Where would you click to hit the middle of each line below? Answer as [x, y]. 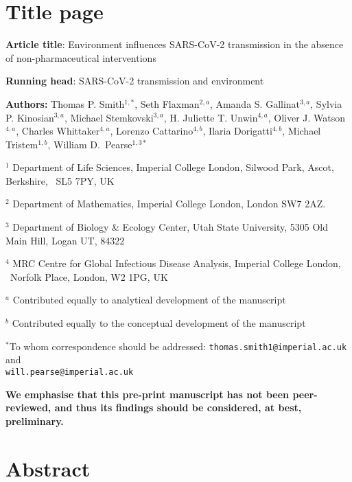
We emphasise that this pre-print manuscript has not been [148, 394]
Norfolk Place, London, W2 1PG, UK [89, 276]
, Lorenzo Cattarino [152, 131]
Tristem [22, 144]
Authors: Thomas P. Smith [65, 103]
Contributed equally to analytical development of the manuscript [149, 300]
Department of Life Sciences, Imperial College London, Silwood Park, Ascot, [173, 167]
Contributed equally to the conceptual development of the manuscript [159, 323]
